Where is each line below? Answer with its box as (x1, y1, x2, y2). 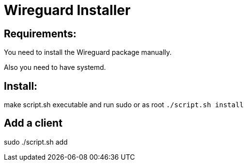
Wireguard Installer (4, 2, 131, 18)
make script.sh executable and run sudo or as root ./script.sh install (4, 100, 244, 109)
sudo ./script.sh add (4, 137, 68, 146)
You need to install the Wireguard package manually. (4, 48, 172, 57)
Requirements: (4, 27, 77, 40)
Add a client (4, 117, 62, 130)
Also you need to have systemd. (4, 63, 106, 72)
